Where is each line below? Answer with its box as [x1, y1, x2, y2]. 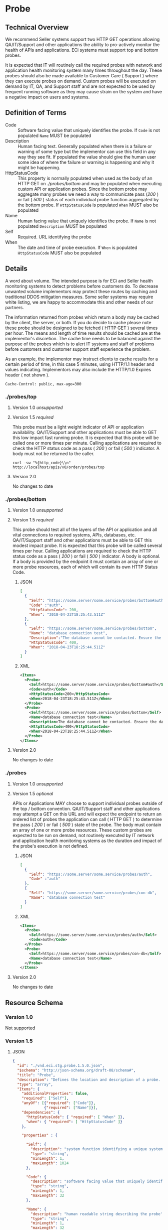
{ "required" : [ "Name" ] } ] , [44, 1105, 98, 1110]
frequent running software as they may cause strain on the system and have [5, 89, 162, 94]
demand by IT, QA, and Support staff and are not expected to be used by [5, 83, 155, 89]
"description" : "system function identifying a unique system [30, 1147, 163, 1152]
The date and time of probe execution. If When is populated [17, 244, 137, 250]
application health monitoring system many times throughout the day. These [5, 67, 162, 73]
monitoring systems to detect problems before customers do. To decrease [5, 283, 158, 289]
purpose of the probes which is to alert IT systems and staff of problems [5, 341, 154, 347]
